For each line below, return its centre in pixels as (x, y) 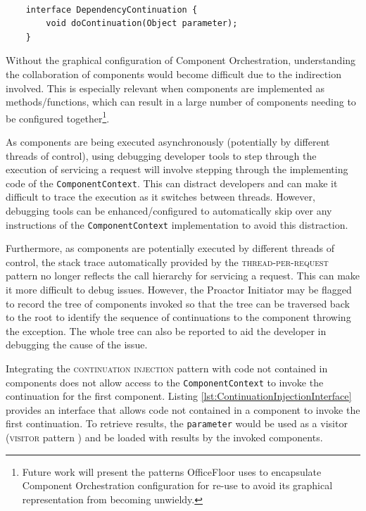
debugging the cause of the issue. (77, 345)
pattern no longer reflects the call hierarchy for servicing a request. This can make (183, 276)
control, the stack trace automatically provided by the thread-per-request (167, 261)
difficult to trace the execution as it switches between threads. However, (160, 197)
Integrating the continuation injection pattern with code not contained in (167, 368)
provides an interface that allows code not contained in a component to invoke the (183, 409)
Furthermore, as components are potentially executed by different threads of (170, 248)
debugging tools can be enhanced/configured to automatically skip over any (169, 211)
